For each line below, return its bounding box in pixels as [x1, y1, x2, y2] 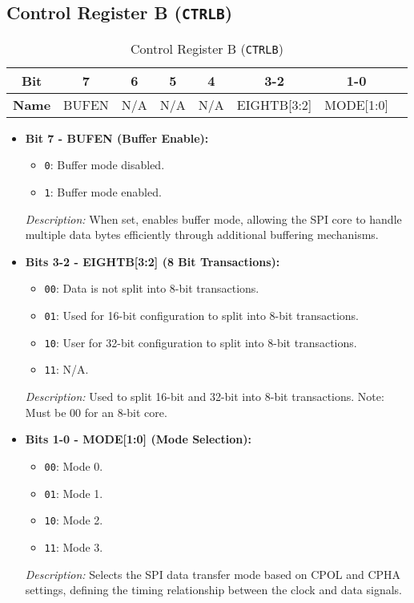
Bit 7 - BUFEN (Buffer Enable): [25, 129, 209, 146]
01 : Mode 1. [44, 484, 103, 501]
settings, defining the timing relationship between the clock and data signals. [25, 581, 403, 598]
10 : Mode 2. [44, 512, 103, 528]
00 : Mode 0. [44, 457, 103, 474]
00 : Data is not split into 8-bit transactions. [44, 280, 259, 297]
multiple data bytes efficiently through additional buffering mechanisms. [25, 226, 379, 243]
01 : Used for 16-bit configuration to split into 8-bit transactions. [44, 307, 359, 324]
